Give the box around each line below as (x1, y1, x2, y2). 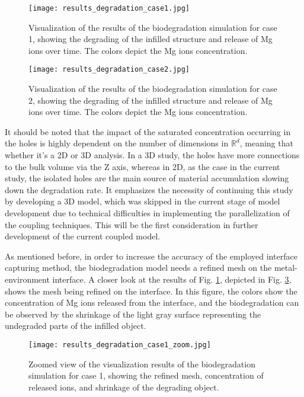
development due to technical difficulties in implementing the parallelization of (5, 207, 290, 219)
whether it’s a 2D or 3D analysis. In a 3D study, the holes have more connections (5, 149, 300, 161)
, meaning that (239, 137, 293, 149)
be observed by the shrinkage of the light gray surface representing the (5, 308, 261, 320)
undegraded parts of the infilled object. (5, 319, 146, 332)
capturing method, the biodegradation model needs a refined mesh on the (5, 261, 272, 274)
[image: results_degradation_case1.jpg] (28, 4, 190, 12)
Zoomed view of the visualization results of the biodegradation (28, 357, 255, 370)
